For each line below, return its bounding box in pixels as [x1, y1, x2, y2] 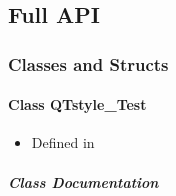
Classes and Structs [8, 51, 169, 76]
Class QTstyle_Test [8, 94, 147, 115]
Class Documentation [8, 171, 159, 192]
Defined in [31, 132, 95, 153]
